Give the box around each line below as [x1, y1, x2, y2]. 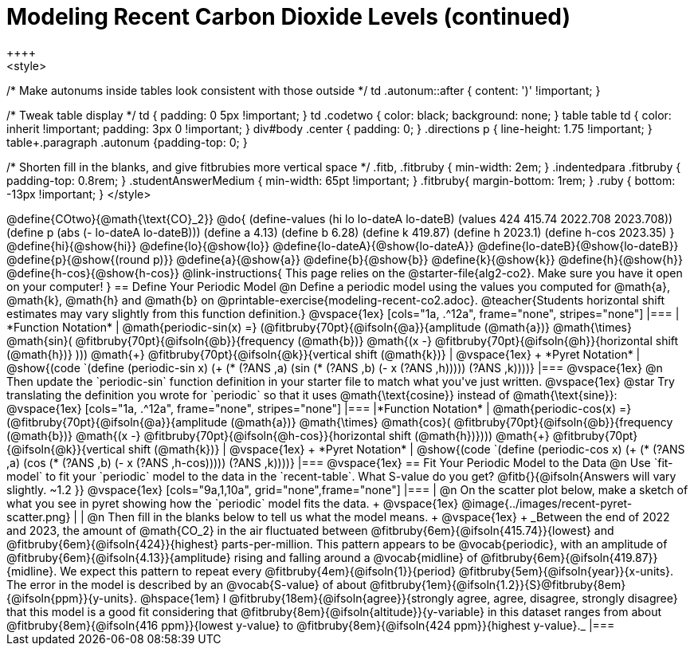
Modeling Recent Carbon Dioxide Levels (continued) [6, 3, 571, 30]
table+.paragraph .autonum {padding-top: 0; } [6, 135, 248, 149]
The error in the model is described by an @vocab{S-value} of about [6, 577, 367, 591]
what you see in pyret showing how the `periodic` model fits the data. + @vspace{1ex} [6, 496, 459, 510]
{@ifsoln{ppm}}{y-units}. [6, 591, 138, 605]
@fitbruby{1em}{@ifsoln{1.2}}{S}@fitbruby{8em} [369, 577, 626, 591]
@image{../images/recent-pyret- [461, 496, 633, 510]
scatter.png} [6, 509, 71, 524]
